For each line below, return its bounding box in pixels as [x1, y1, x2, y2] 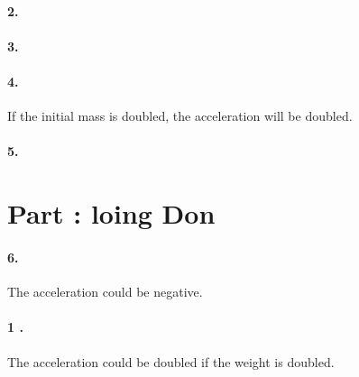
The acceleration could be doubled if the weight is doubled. [7, 352, 335, 371]
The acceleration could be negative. [7, 282, 203, 301]
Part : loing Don [7, 195, 216, 232]
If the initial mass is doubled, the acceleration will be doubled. [7, 106, 353, 125]
